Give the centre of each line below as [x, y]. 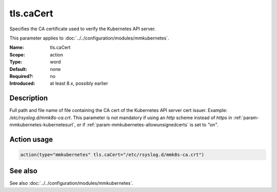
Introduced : [22, 83]
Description [29, 98]
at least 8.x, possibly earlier [79, 83]
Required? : [21, 76]
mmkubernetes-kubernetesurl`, [43, 124]
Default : [18, 69]
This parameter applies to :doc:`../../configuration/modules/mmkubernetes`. [89, 38]
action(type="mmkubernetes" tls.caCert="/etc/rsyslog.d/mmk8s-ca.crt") [112, 155]
